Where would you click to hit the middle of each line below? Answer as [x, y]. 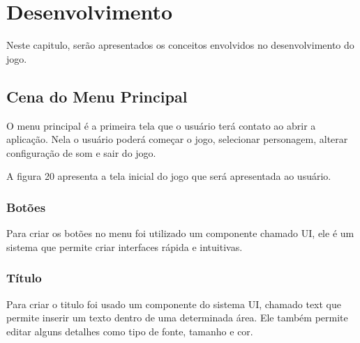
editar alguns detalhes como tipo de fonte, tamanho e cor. [130, 331]
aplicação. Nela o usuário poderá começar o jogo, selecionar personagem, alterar [177, 139]
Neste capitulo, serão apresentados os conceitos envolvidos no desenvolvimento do [180, 45]
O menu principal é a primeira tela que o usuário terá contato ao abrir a [161, 125]
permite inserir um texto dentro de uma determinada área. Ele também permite [177, 318]
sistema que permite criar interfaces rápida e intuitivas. [125, 246]
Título [24, 278]
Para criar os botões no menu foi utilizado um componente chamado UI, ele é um [180, 233]
